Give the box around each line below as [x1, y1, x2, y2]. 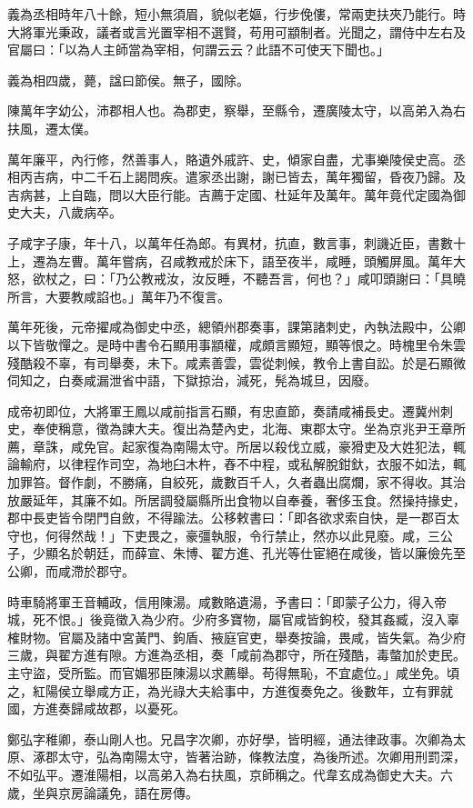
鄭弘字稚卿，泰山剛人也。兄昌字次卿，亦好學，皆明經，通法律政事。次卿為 [7, 729, 453, 748]
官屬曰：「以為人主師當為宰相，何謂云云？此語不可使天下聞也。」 [7, 40, 389, 59]
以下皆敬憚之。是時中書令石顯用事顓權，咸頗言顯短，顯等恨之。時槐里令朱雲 [7, 334, 466, 354]
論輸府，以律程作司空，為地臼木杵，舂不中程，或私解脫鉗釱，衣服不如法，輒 [7, 454, 466, 474]
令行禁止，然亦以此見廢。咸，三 [248, 525, 440, 544]
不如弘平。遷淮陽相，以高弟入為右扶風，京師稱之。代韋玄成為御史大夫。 [7, 764, 440, 783]
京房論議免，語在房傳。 [57, 783, 198, 802]
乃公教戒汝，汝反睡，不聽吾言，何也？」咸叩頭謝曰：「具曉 [115, 269, 466, 288]
